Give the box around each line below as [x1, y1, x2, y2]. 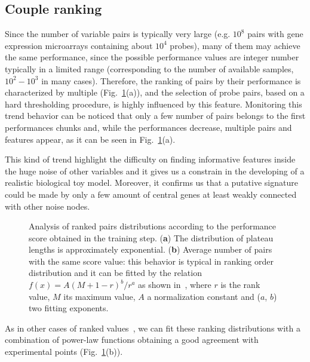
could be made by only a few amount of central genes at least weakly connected [5, 188, 297, 200]
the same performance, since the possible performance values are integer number [5, 51, 299, 63]
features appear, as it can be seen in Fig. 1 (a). [5, 133, 176, 145]
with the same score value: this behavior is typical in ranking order [29, 254, 274, 267]
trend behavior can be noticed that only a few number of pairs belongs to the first [5, 109, 306, 122]
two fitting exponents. [29, 302, 109, 314]
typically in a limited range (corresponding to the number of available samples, [5, 62, 294, 75]
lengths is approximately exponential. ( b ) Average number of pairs [29, 243, 272, 256]
